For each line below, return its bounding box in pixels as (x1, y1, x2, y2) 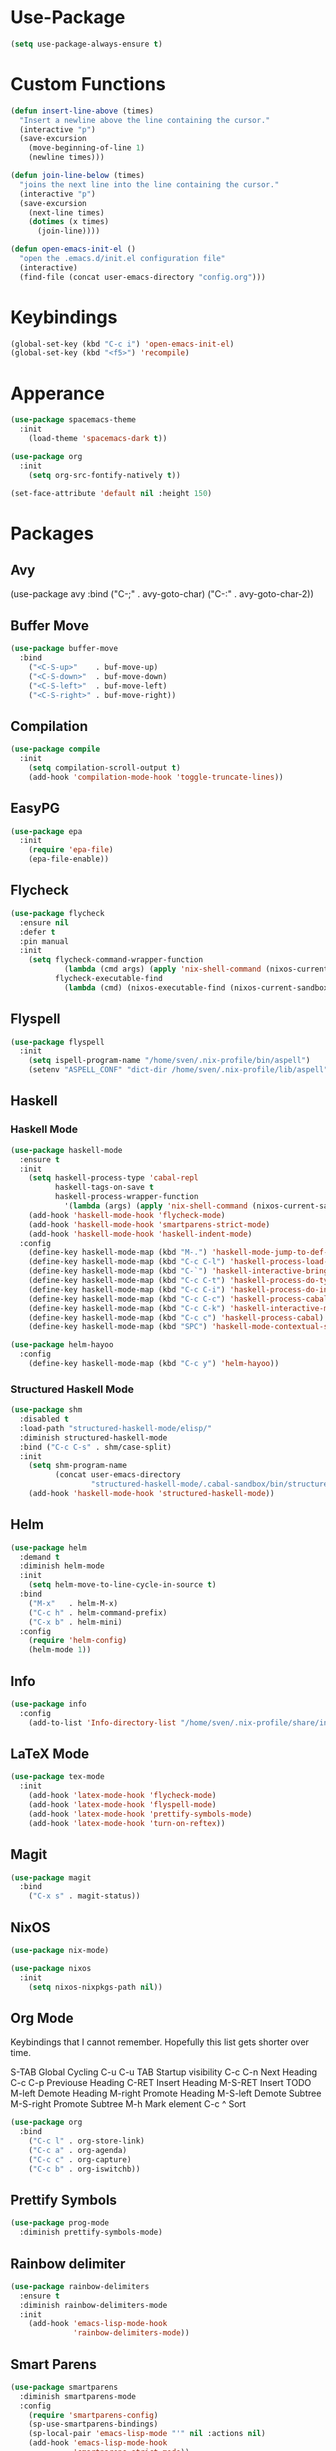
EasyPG (10, 800, 60, 817)
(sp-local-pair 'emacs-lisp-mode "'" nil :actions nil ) (28, 2429, 267, 2439)
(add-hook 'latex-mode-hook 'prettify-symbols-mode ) (28, 1809, 253, 1819)
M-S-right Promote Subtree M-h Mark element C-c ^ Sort (10, 2098, 247, 2110)
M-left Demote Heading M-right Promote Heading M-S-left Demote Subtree (10, 2087, 322, 2100)
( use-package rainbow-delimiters (10, 2281, 150, 2291)
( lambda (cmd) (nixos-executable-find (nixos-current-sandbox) (63, 982, 333, 993)
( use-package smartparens (10, 2382, 118, 2392)
